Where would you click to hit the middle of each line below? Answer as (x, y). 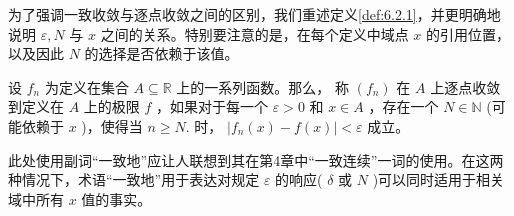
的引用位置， (468, 33)
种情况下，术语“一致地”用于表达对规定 (134, 179)
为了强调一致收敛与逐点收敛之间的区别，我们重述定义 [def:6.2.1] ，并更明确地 (254, 14)
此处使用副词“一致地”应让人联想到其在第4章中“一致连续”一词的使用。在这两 (256, 159)
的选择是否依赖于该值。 (161, 53)
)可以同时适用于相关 (438, 179)
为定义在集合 (86, 86)
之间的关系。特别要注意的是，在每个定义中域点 (254, 33)
